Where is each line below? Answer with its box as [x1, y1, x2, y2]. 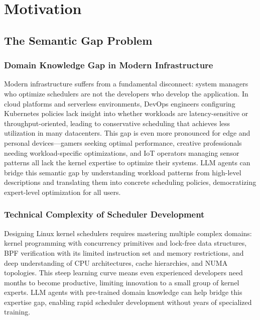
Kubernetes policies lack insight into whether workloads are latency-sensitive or [4, 108, 248, 119]
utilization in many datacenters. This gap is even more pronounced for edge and [4, 128, 250, 138]
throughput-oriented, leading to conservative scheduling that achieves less [4, 118, 230, 128]
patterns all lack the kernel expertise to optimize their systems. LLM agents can [4, 157, 250, 168]
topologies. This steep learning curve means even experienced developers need [4, 267, 243, 278]
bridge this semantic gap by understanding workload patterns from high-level [4, 167, 241, 177]
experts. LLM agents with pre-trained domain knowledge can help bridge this [4, 287, 242, 297]
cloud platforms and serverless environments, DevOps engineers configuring [4, 98, 235, 109]
